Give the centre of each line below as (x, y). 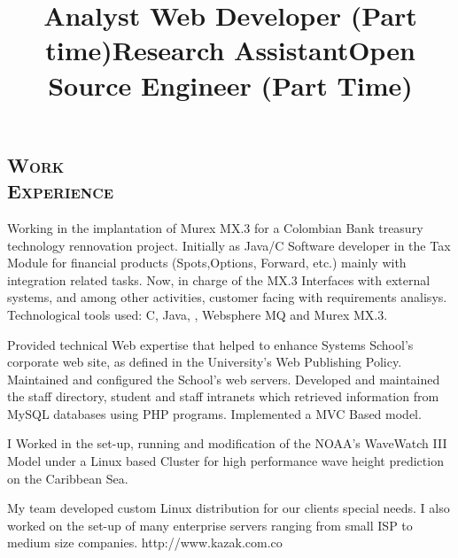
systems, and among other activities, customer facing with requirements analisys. (227, 297)
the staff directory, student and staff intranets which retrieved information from (223, 396)
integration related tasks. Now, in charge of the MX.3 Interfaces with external (219, 279)
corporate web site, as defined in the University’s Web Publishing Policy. (205, 362)
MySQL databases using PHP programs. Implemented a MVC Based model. (214, 413)
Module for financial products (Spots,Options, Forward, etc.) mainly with (207, 263)
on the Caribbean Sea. (68, 478)
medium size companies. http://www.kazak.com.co (145, 542)
